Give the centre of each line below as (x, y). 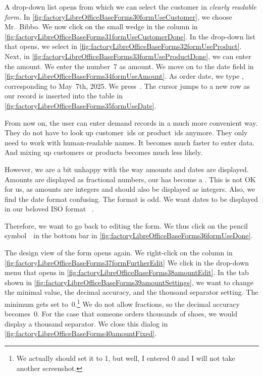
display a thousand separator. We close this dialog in (86, 323)
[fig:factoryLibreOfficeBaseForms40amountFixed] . (81, 333)
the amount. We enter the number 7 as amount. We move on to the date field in (129, 66)
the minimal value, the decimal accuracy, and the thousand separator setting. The (131, 292)
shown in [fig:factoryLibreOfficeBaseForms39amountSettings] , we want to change (129, 282)
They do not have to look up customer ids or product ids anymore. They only (126, 132)
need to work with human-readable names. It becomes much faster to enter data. (130, 142)
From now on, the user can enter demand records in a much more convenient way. (131, 122)
